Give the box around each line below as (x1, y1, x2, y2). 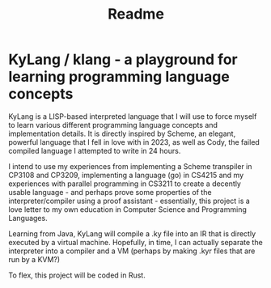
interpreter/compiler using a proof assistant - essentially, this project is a (8, 196, 251, 205)
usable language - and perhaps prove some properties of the (8, 187, 212, 197)
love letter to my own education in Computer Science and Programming (8, 204, 247, 214)
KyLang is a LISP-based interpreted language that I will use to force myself (8, 111, 257, 121)
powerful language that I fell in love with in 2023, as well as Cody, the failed (8, 137, 260, 146)
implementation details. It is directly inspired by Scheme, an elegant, (8, 129, 236, 138)
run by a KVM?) (8, 254, 61, 264)
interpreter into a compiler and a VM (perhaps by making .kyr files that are (8, 246, 256, 256)
